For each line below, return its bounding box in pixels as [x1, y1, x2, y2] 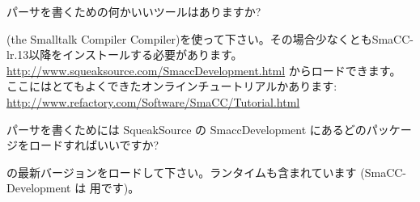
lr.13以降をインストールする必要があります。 [6, 46, 243, 63]
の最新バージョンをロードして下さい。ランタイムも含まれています [6, 163, 357, 180]
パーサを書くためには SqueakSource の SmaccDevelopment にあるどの [6, 120, 367, 137]
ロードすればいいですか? [28, 137, 159, 154]
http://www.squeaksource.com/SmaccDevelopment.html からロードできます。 [6, 61, 401, 78]
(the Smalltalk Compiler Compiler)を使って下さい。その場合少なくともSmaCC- [6, 30, 414, 47]
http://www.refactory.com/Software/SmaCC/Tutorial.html [6, 93, 300, 110]
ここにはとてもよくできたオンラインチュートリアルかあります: [6, 78, 337, 95]
